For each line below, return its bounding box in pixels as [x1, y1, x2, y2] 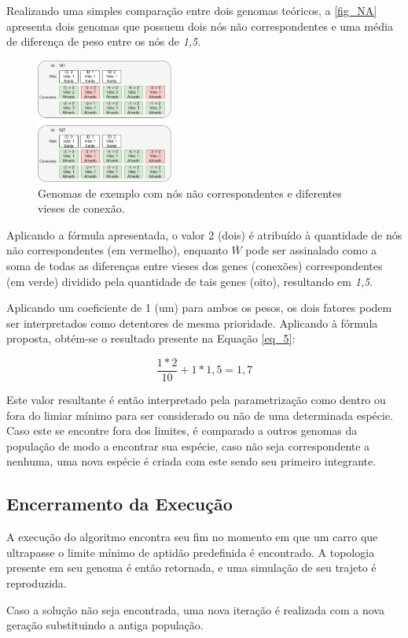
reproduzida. [6, 574, 67, 591]
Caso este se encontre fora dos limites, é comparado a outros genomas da [6, 422, 358, 439]
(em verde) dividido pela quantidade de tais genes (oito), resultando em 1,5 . [6, 273, 373, 289]
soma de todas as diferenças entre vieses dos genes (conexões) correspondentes [6, 257, 383, 273]
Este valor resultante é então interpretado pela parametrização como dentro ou [6, 391, 386, 407]
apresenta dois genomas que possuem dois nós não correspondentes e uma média [6, 17, 393, 34]
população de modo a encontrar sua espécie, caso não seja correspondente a [6, 437, 370, 454]
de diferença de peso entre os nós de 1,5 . [6, 33, 201, 50]
